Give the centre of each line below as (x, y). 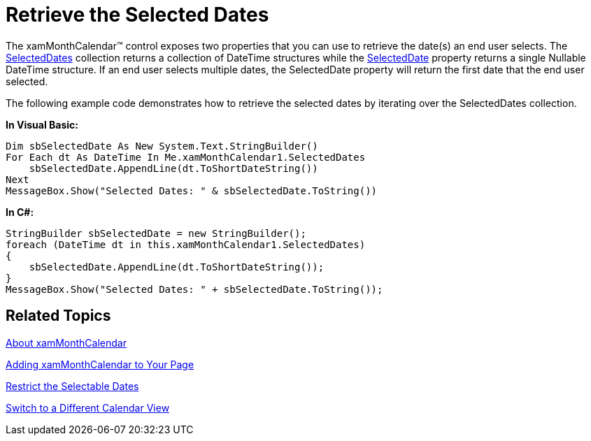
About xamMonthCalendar (66, 342)
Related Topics (58, 316)
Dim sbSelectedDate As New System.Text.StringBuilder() (162, 146)
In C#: (20, 212)
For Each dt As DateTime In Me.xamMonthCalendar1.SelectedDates (186, 157)
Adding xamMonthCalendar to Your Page (100, 364)
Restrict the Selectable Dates (72, 386)
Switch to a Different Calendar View (88, 407)
